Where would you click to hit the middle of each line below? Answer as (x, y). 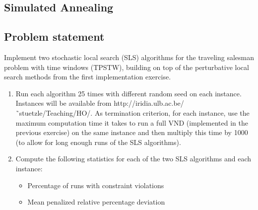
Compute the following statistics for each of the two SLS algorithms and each (133, 159)
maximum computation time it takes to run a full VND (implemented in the (132, 122)
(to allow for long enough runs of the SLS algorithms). (98, 142)
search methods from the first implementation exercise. (88, 77)
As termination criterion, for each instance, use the (172, 112)
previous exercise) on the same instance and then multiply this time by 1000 (132, 132)
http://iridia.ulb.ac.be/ (149, 103)
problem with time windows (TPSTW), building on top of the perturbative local (127, 67)
